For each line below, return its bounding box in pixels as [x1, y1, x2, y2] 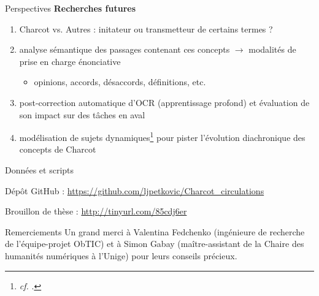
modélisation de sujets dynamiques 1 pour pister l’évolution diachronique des [19, 129, 306, 143]
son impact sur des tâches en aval [19, 108, 145, 121]
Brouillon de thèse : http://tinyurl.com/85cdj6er [5, 205, 187, 218]
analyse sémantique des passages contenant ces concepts [19, 43, 230, 56]
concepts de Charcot [19, 143, 96, 156]
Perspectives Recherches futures [5, 2, 136, 14]
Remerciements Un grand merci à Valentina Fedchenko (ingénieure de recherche [5, 225, 305, 238]
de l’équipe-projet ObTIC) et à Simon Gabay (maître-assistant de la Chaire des [5, 237, 304, 250]
